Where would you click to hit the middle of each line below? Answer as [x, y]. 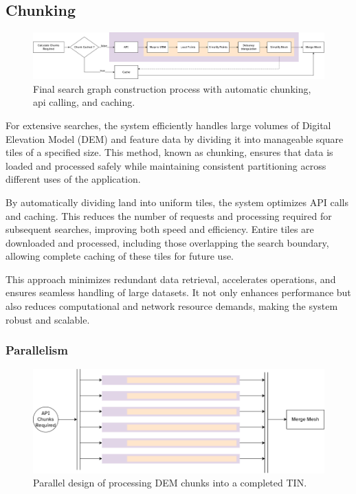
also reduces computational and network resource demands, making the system [172, 306]
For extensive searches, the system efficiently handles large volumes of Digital [168, 125]
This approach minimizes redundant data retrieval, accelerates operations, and [171, 279]
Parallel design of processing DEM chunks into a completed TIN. [170, 483]
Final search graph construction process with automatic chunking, [172, 88]
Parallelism [37, 350]
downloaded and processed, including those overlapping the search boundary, [167, 242]
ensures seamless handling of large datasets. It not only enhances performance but [178, 292]
